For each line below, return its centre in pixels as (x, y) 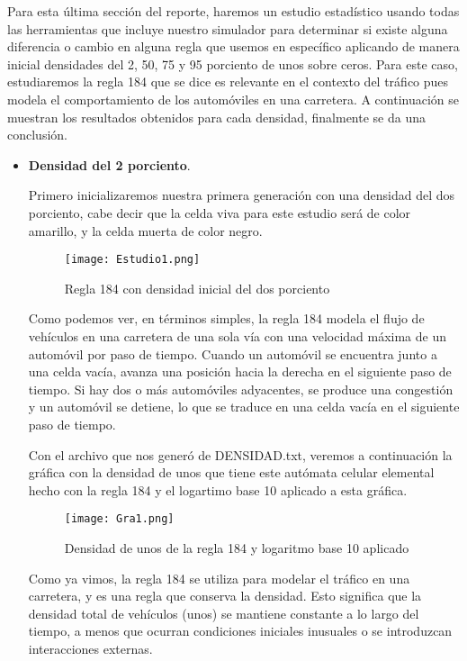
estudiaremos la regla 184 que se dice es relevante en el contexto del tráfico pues (228, 81)
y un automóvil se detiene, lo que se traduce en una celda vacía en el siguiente (244, 407)
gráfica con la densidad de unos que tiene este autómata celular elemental (231, 472)
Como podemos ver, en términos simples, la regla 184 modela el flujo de (226, 318)
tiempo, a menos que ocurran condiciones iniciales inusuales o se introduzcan (240, 631)
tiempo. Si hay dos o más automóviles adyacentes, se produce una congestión (241, 389)
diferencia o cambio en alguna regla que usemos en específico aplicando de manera (233, 46)
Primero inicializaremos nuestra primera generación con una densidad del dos (242, 195)
